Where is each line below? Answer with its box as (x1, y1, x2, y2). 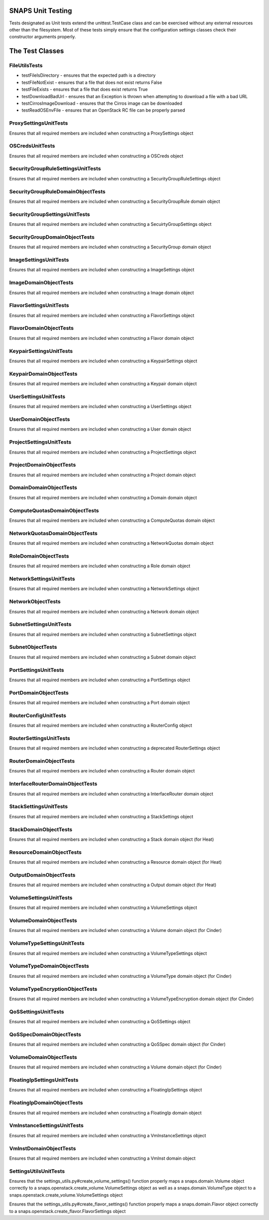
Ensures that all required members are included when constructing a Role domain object (9, 563, 190, 569)
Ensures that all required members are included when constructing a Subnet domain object (9, 654, 196, 660)
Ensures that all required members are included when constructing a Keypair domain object (9, 381, 197, 387)
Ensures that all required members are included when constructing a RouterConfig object (9, 723, 192, 729)
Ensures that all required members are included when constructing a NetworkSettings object (9, 586, 199, 592)
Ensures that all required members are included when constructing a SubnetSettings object (9, 631, 197, 637)
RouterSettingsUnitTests (9, 735, 70, 742)
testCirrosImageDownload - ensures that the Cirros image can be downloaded (21, 100, 183, 107)
